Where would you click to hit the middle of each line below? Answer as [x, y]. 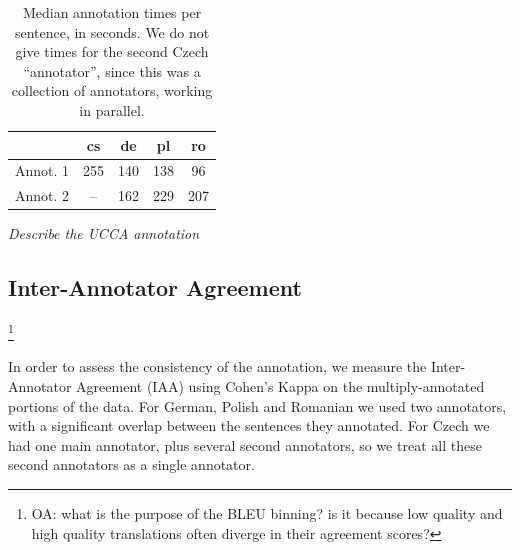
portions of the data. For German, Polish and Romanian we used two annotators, [257, 405]
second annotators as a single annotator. [131, 464]
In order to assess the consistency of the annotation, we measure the [217, 366]
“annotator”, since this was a [112, 70]
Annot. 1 [42, 170]
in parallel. [112, 109]
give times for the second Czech [112, 51]
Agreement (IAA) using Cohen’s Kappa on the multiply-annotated [280, 385]
